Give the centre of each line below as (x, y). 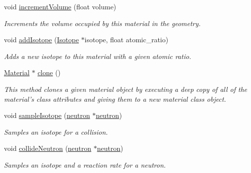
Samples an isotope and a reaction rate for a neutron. (85, 164)
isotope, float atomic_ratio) (126, 40)
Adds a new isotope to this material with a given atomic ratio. (98, 56)
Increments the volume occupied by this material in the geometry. (102, 23)
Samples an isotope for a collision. (56, 131)
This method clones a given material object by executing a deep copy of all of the (125, 89)
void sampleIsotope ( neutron (47, 115)
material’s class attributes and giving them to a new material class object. (115, 99)
